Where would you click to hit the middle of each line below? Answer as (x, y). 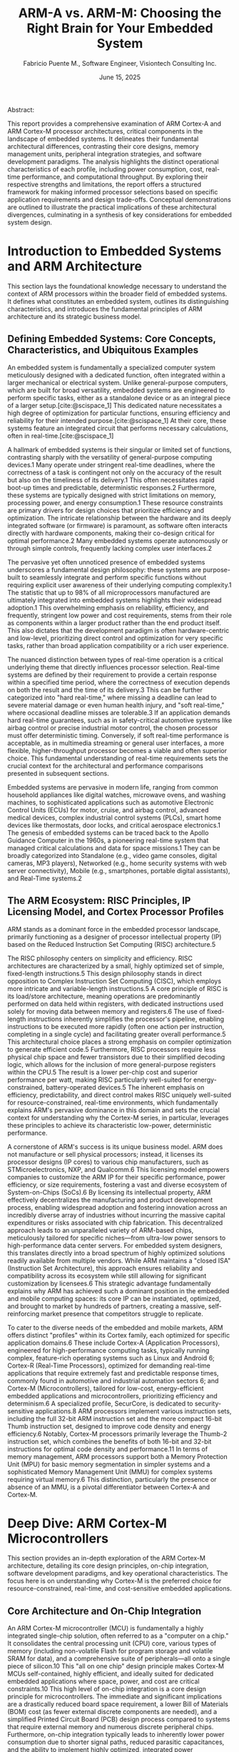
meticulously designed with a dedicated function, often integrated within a (117, 375)
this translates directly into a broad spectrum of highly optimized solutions (116, 1253)
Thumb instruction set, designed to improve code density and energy (109, 1426)
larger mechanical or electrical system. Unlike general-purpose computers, (118, 382)
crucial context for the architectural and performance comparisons (105, 765)
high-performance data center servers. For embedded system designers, (115, 1245)
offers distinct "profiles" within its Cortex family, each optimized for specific (119, 1335)
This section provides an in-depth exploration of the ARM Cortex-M (106, 1558)
